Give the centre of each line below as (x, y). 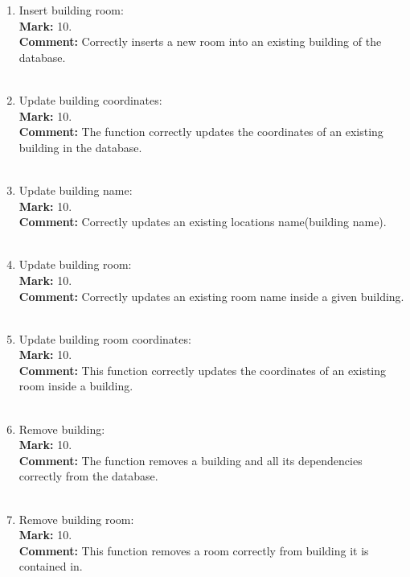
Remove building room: (76, 519)
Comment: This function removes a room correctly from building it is (194, 550)
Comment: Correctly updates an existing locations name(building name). (203, 222)
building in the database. (80, 147)
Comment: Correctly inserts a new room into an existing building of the (200, 41)
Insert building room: (71, 10)
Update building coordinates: (90, 99)
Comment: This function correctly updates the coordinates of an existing (203, 370)
